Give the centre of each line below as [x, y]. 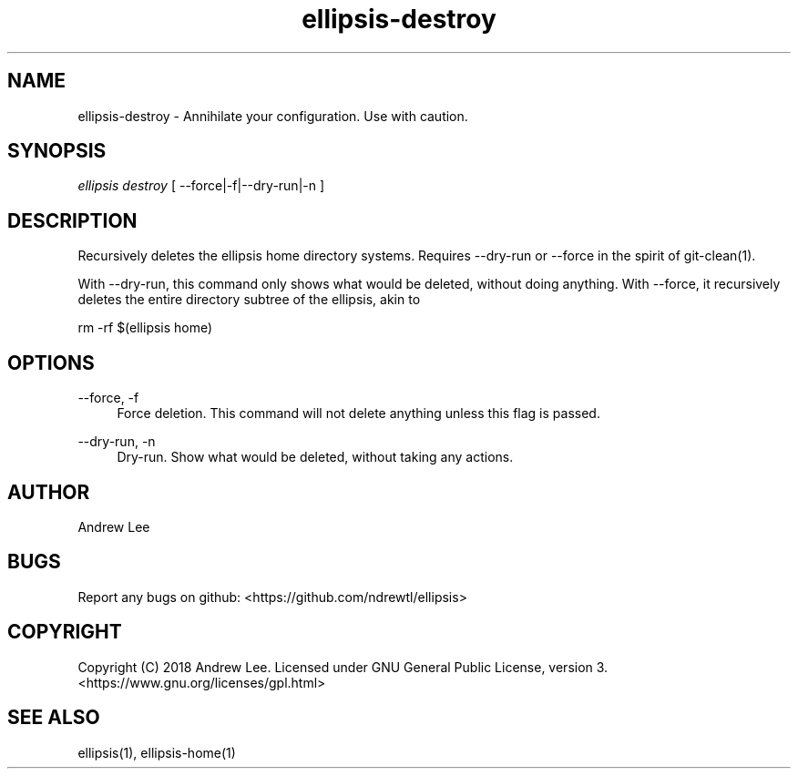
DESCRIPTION [72, 220]
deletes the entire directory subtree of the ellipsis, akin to [249, 300]
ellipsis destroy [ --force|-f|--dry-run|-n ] [201, 186]
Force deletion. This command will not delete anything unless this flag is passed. [358, 414]
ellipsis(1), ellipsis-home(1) [157, 752]
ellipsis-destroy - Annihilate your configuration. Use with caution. [273, 116]
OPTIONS [51, 362]
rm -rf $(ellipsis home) [145, 328]
